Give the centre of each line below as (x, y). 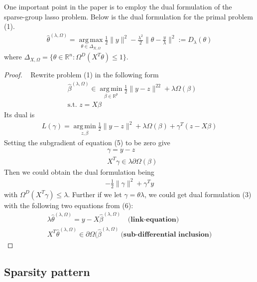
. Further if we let (95, 194)
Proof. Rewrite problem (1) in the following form (81, 75)
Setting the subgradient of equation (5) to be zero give (87, 142)
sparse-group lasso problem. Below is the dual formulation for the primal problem (128, 16)
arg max (91, 40)
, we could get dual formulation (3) (198, 194)
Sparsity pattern (47, 271)
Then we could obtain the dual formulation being (79, 171)
